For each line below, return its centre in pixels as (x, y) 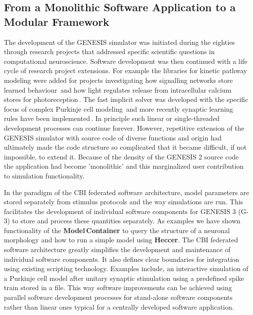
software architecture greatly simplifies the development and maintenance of (117, 249)
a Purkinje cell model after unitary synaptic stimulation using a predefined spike (124, 278)
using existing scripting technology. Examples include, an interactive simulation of (126, 268)
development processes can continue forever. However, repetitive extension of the (124, 128)
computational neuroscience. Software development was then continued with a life (126, 61)
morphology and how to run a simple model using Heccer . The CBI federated (121, 240)
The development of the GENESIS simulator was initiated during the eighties (119, 42)
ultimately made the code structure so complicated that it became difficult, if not (125, 147)
